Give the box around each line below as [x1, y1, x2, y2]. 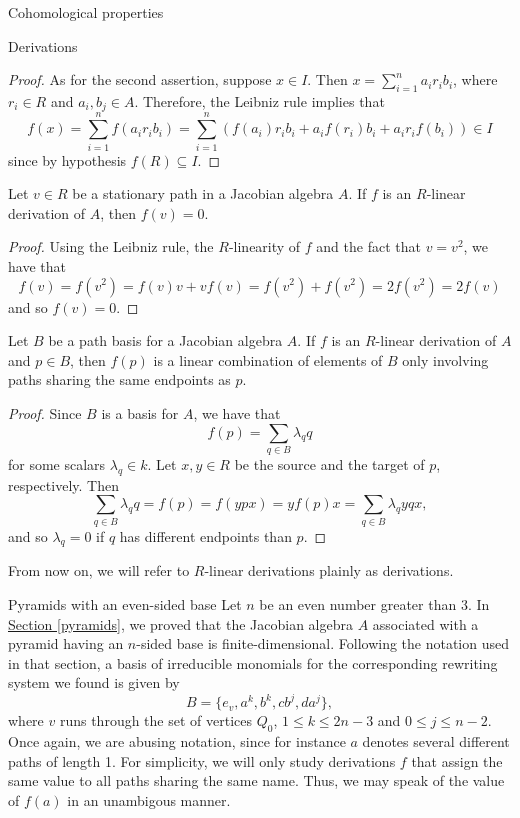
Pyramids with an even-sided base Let [8, 593, 242, 614]
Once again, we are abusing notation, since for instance [8, 731, 346, 752]
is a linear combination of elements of [153, 349, 383, 370]
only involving [402, 349, 489, 370]
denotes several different [362, 731, 510, 752]
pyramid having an [8, 633, 124, 654]
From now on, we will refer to [8, 560, 190, 581]
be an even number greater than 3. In [259, 593, 490, 614]
